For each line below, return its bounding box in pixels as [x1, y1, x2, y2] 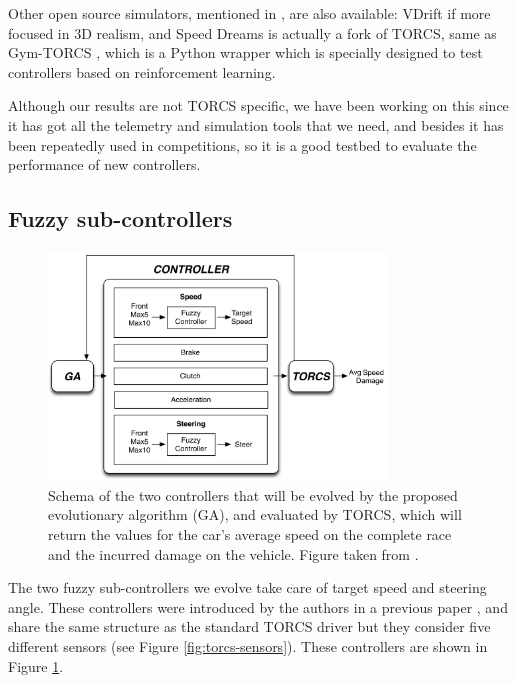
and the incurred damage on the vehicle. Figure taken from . [48, 543, 419, 564]
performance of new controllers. [8, 154, 201, 175]
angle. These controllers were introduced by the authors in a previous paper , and [8, 596, 508, 617]
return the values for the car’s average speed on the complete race [48, 523, 452, 544]
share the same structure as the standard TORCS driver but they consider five [8, 616, 491, 637]
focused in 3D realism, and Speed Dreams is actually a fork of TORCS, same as [8, 22, 497, 43]
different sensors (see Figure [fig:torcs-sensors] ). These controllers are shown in [8, 635, 488, 656]
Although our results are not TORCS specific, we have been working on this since [8, 95, 509, 116]
